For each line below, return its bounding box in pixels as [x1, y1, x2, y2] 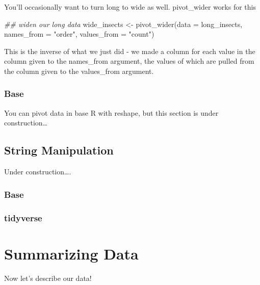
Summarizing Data [4, 243, 139, 264]
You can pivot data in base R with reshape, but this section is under [4, 107, 219, 118]
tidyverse [4, 211, 42, 224]
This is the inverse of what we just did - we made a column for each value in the [4, 45, 255, 56]
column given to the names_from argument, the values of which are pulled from [4, 56, 254, 66]
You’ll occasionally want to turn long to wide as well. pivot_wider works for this [4, 2, 256, 12]
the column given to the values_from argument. [4, 65, 154, 76]
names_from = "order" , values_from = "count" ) [4, 29, 154, 39]
